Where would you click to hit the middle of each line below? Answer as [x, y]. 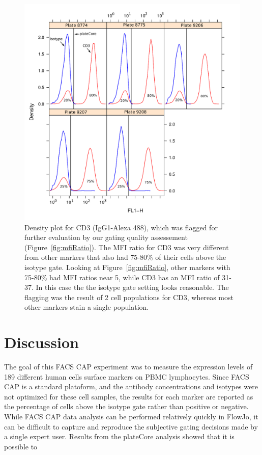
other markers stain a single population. [87, 307]
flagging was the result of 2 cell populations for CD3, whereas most [129, 297]
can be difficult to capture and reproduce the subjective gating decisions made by [131, 426]
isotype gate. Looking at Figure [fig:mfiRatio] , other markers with [127, 267]
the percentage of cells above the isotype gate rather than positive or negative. [126, 406]
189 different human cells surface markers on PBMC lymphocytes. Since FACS [127, 376]
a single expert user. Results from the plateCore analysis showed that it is [119, 436]
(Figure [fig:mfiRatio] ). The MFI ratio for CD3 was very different [127, 247]
